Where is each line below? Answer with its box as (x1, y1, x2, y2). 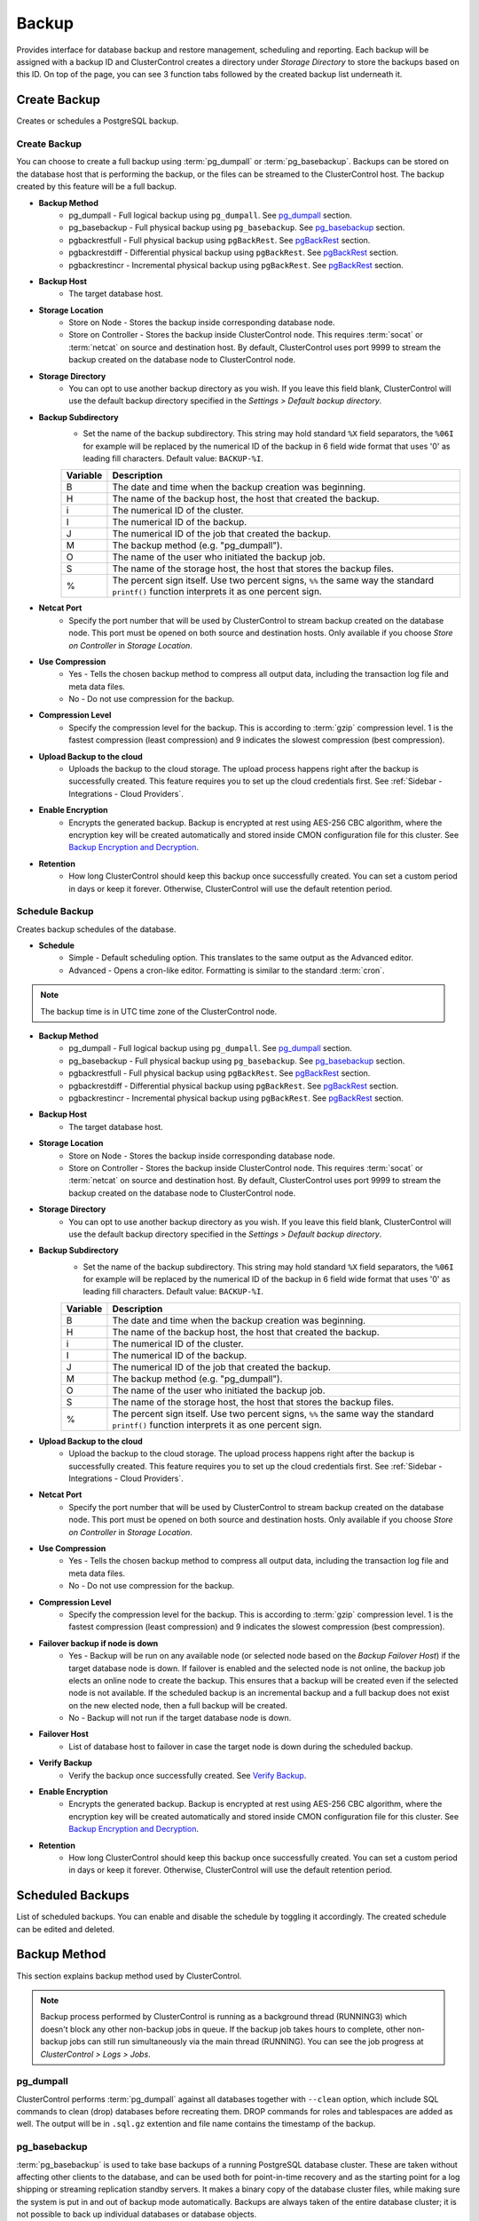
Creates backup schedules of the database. (16, 924, 177, 935)
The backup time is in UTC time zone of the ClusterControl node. (40, 1006, 278, 1016)
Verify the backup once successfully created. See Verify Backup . (68, 1770, 307, 1780)
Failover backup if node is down (38, 1637, 159, 1648)
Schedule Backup (16, 905, 94, 918)
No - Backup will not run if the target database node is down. (68, 1713, 292, 1723)
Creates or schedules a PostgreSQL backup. (16, 115, 179, 126)
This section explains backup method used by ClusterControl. (16, 1970, 242, 1981)
